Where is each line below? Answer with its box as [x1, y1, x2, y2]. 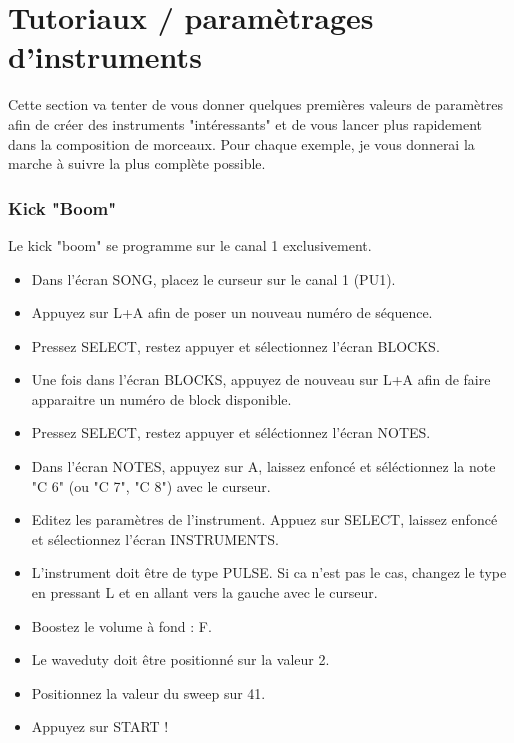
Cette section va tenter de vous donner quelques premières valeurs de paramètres [8, 94, 503, 115]
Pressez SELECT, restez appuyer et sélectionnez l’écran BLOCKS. [31, 335, 440, 356]
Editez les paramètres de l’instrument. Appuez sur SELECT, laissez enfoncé [31, 509, 498, 530]
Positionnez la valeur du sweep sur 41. [31, 682, 266, 703]
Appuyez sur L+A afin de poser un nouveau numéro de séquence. [31, 302, 433, 323]
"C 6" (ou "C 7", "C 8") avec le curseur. [31, 475, 271, 496]
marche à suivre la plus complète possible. [8, 153, 266, 174]
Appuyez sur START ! [31, 716, 169, 737]
